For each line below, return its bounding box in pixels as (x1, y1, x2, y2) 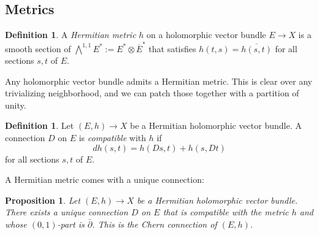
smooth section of (5, 42, 71, 55)
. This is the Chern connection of (92, 218, 217, 231)
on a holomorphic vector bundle (147, 28, 266, 41)
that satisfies (148, 42, 196, 55)
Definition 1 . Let (5, 119, 74, 132)
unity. (5, 98, 26, 111)
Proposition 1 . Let (5, 193, 80, 206)
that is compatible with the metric (163, 206, 289, 218)
